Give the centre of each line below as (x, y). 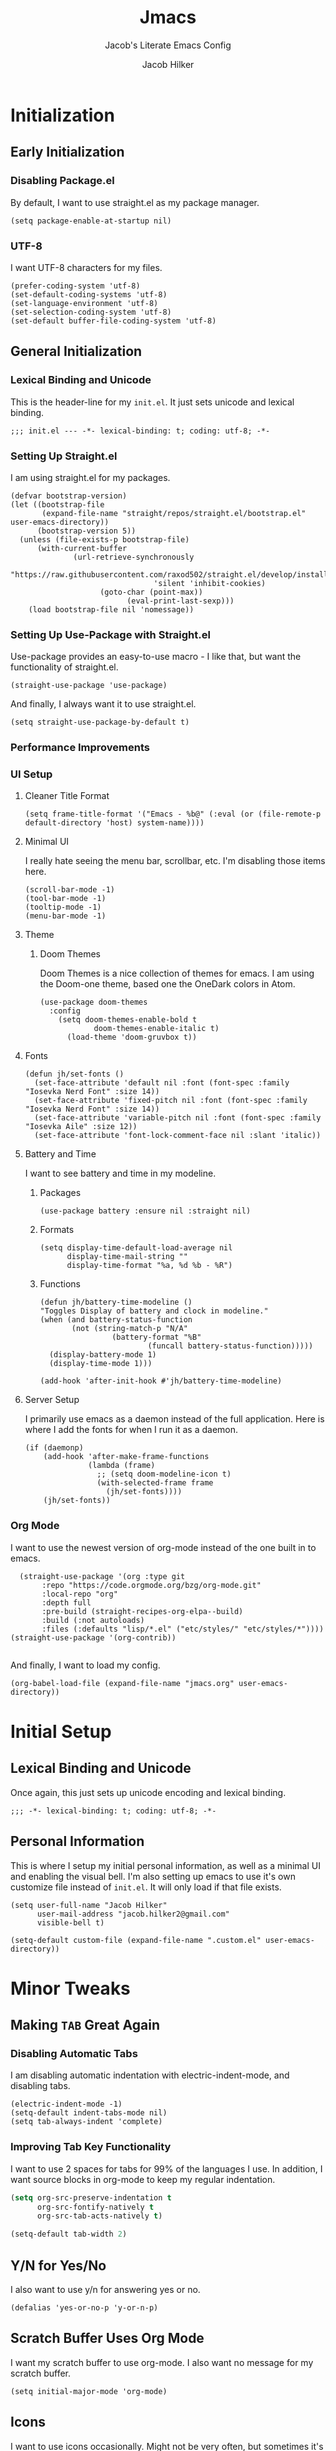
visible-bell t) (70, 1922)
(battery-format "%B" (156, 1337)
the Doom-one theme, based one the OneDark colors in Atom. (167, 984)
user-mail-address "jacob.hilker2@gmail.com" (133, 1914)
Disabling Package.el (62, 181)
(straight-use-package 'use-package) (89, 686)
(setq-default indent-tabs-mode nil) (89, 2113)
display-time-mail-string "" (127, 1257)
